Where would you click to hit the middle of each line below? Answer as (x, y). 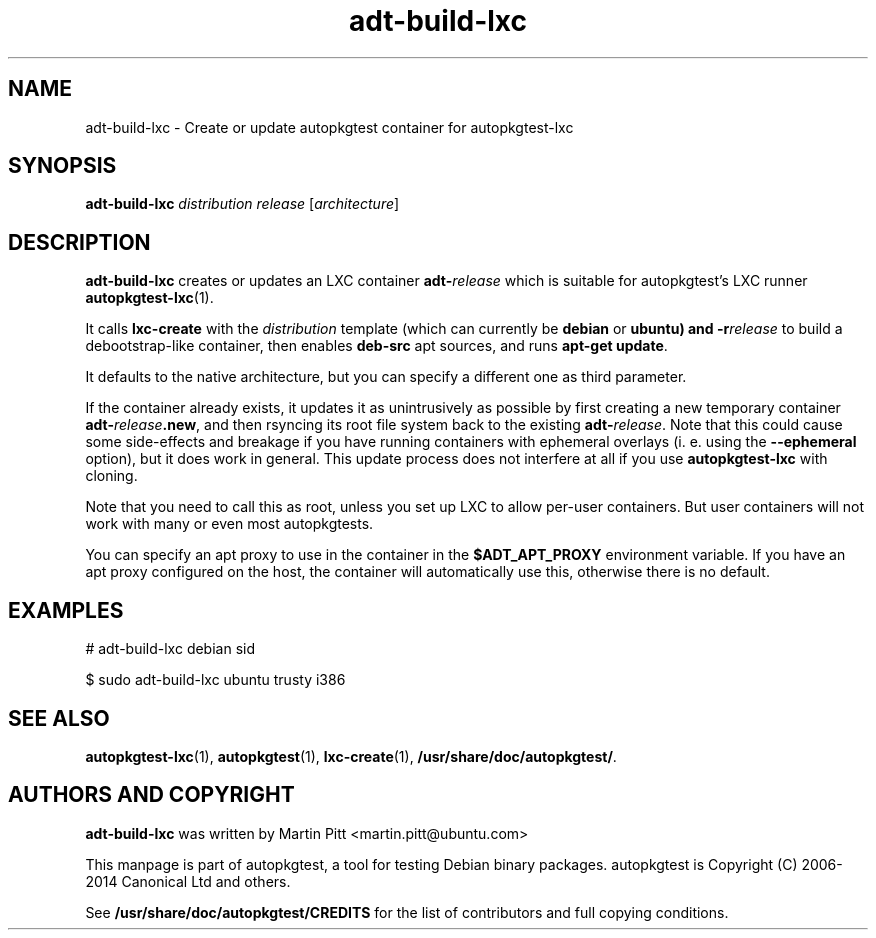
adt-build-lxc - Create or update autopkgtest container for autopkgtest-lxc (329, 127)
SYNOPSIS (62, 166)
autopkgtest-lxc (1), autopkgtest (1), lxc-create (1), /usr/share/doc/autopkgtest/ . (351, 756)
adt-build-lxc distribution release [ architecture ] (242, 204)
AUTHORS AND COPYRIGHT (151, 795)
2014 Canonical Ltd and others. (188, 881)
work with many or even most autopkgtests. (229, 524)
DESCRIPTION (79, 242)
